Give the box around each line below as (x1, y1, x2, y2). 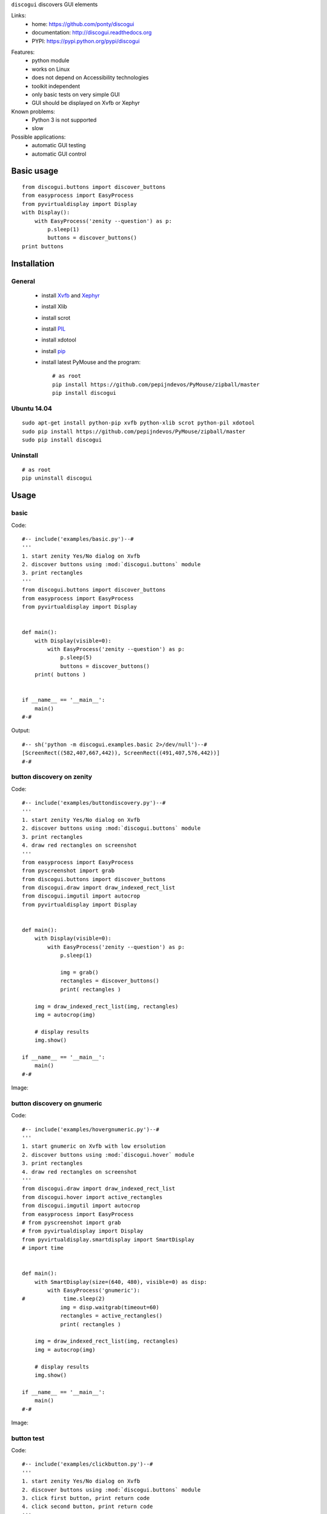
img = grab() (60, 969, 99, 976)
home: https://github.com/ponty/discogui (31, 20, 134, 27)
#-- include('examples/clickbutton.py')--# (22, 1461, 153, 1468)
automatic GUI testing (31, 142, 86, 149)
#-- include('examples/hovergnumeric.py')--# (22, 1126, 160, 1132)
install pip (41, 347, 66, 354)
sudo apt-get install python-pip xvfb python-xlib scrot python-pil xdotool (22, 420, 256, 426)
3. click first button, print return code (22, 1495, 150, 1501)
